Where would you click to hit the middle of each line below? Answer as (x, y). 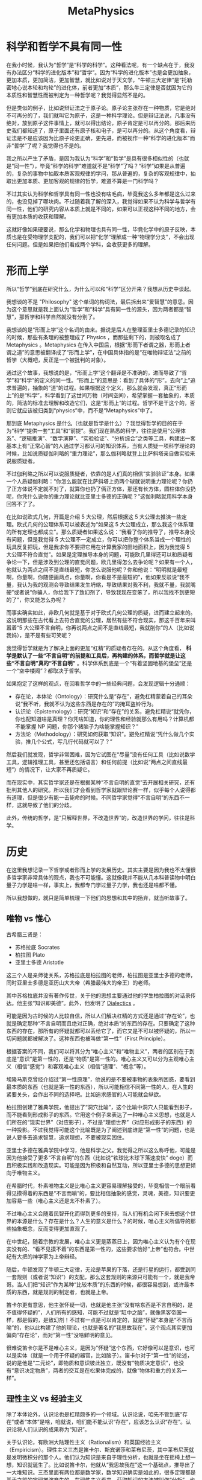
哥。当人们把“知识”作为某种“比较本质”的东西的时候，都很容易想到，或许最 (98, 1284)
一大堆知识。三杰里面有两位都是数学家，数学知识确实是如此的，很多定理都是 (101, 1472)
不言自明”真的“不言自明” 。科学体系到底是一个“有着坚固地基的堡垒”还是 (103, 663)
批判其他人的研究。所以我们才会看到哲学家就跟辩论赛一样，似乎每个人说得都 (101, 789)
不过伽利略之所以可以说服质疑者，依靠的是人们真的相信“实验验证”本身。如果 (101, 474)
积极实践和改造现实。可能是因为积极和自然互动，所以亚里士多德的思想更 (101, 1165)
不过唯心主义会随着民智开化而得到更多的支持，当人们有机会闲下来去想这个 (98, 1213)
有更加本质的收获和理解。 (38, 216)
